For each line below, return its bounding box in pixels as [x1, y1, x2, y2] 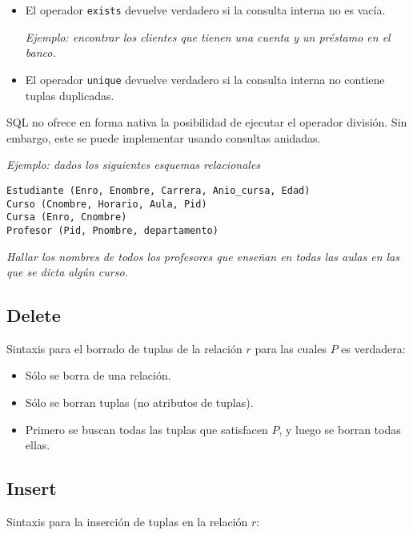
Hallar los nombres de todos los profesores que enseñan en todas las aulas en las [6, 247, 399, 264]
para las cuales [255, 340, 327, 356]
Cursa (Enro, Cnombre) [6, 211, 127, 223]
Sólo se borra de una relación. [25, 367, 171, 384]
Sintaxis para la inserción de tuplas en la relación [6, 513, 248, 530]
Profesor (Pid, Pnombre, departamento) [6, 224, 219, 236]
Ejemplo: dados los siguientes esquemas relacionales [6, 156, 261, 173]
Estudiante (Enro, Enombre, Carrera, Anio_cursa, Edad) [6, 184, 311, 196]
